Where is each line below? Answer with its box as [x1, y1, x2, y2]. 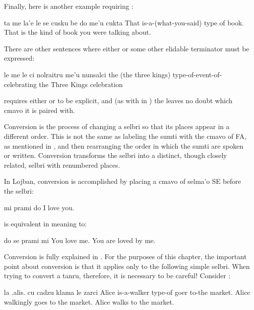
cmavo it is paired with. [4, 105, 75, 115]
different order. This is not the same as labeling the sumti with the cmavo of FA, [4, 131, 247, 141]
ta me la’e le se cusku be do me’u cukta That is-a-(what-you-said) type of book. [4, 17, 244, 27]
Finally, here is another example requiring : [4, 1, 134, 11]
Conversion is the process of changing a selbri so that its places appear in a [4, 121, 230, 132]
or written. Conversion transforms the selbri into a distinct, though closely [4, 150, 227, 160]
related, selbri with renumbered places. [4, 159, 120, 170]
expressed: [4, 53, 35, 63]
